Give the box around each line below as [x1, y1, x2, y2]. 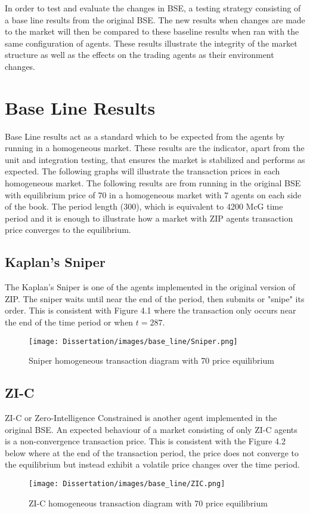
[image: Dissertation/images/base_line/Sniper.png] [29, 337, 238, 346]
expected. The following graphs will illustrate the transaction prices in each [5, 165, 280, 177]
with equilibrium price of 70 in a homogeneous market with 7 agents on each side [5, 188, 302, 201]
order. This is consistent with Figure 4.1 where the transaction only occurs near [5, 304, 296, 317]
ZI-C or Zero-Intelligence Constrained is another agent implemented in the [5, 411, 277, 424]
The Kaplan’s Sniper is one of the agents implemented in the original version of [5, 281, 295, 293]
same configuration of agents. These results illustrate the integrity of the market [5, 36, 297, 49]
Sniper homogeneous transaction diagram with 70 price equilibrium [29, 354, 274, 367]
